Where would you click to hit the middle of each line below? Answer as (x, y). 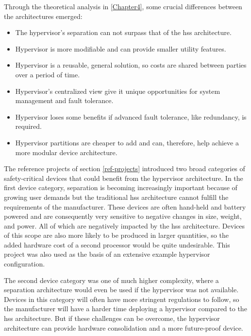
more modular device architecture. (66, 152)
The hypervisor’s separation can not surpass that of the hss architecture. (123, 32)
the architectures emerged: (43, 16)
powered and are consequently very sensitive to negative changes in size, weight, (123, 216)
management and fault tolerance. (64, 100)
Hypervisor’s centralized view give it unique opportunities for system (118, 91)
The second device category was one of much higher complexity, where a (111, 280)
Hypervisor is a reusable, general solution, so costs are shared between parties (131, 65)
